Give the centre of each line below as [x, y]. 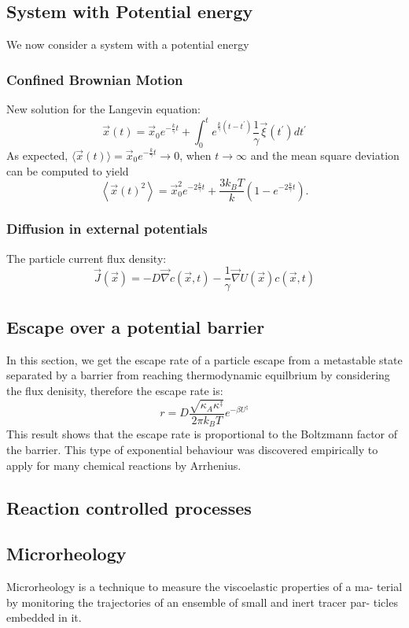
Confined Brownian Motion [95, 79]
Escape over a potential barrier [136, 326]
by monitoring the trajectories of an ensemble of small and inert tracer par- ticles [202, 602]
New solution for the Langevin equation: [103, 109]
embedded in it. [44, 617]
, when [195, 155]
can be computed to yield [68, 170]
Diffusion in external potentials [107, 229]
